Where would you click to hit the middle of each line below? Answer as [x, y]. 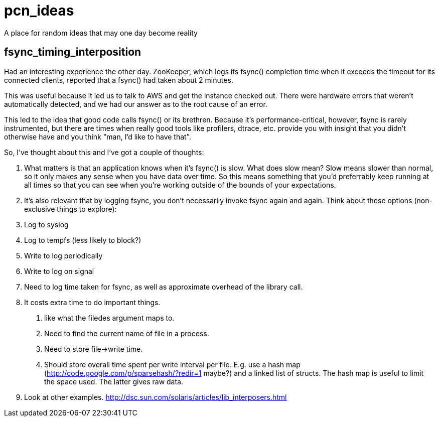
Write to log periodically [63, 255]
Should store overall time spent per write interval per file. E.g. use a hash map [172, 364]
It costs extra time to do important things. [92, 302]
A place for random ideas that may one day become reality [101, 33]
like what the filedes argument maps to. [109, 318]
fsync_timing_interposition [73, 52]
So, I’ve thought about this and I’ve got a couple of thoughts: [104, 152]
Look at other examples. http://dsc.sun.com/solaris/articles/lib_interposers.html [156, 397]
